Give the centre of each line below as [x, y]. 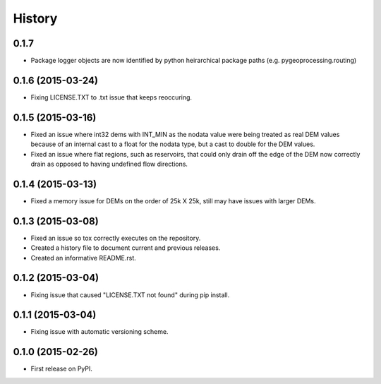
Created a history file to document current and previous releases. [126, 248]
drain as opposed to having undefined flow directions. [109, 164]
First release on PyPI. [62, 369]
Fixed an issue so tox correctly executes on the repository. [116, 238]
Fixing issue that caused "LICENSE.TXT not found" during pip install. [130, 295]
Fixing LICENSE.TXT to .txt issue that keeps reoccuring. [111, 97]
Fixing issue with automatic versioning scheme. [99, 332]
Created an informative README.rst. [84, 258]
